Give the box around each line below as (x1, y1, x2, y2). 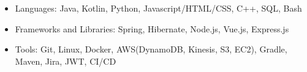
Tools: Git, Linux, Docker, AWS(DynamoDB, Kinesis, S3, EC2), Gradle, (15, 43, 287, 56)
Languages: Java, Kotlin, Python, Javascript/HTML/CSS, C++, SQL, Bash (15, 2, 302, 14)
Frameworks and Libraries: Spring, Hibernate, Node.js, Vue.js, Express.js (15, 22, 289, 35)
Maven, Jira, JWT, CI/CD (15, 54, 116, 67)
